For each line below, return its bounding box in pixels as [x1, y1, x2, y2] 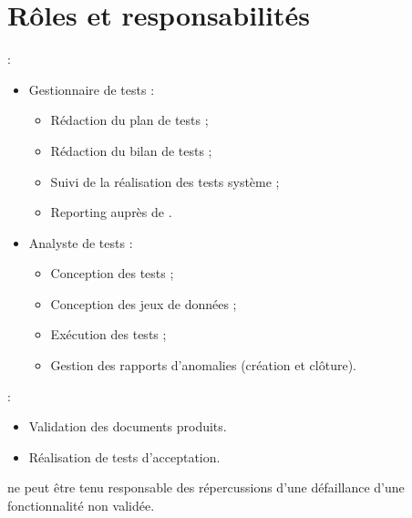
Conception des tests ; [50, 264, 174, 283]
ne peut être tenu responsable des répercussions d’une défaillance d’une [7, 478, 405, 497]
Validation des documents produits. [28, 417, 227, 436]
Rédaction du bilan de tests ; [50, 140, 212, 160]
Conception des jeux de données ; [50, 294, 237, 313]
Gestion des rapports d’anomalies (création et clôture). [50, 356, 356, 375]
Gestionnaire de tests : [28, 79, 155, 98]
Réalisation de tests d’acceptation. [28, 447, 221, 466]
